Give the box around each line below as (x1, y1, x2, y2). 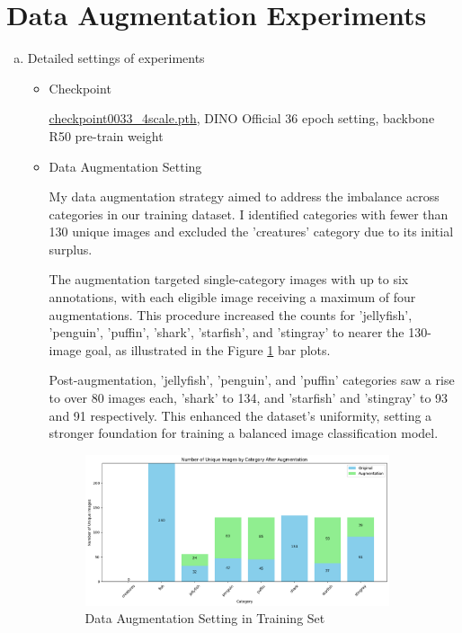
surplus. (49, 239, 93, 258)
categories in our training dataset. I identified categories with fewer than (49, 204, 449, 223)
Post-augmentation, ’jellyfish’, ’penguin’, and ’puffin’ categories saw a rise (49, 370, 455, 389)
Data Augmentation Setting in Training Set (84, 609, 325, 628)
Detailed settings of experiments (27, 49, 205, 67)
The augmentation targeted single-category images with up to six (49, 270, 409, 289)
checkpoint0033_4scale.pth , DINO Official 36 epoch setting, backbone (49, 109, 435, 128)
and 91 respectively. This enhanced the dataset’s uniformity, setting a (49, 406, 432, 424)
